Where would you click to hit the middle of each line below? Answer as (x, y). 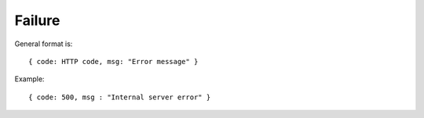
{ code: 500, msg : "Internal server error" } (120, 97)
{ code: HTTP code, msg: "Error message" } (113, 61)
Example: (29, 79)
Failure (37, 20)
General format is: (44, 44)
